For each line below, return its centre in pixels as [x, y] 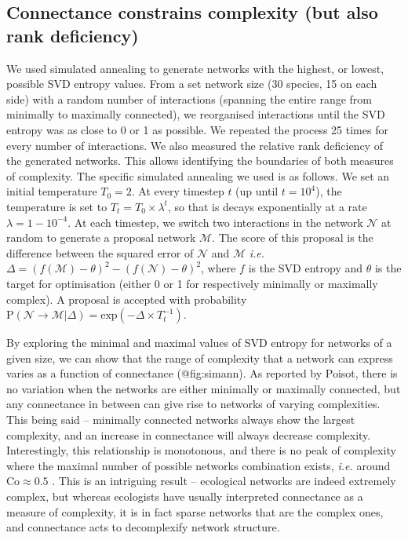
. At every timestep [178, 191]
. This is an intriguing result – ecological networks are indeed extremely [224, 481]
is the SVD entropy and [306, 268]
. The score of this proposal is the [293, 237]
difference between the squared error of [100, 252]
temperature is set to [57, 206]
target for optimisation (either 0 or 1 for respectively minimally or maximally [192, 283]
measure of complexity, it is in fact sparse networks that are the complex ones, [195, 511]
